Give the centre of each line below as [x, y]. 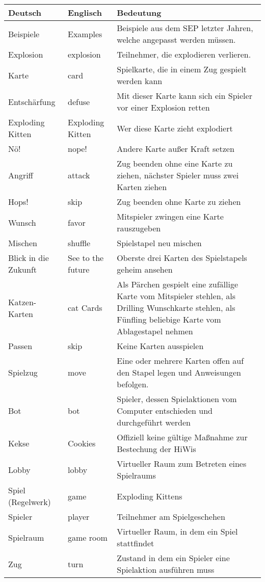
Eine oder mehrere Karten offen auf [180, 361]
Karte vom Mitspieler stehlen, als [176, 296]
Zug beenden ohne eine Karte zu [175, 163]
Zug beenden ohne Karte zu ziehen [179, 202]
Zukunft [23, 269]
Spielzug [23, 372]
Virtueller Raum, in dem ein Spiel [177, 531]
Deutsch [25, 12]
